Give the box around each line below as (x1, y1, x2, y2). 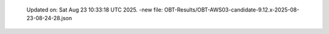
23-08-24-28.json (26, 15, 73, 22)
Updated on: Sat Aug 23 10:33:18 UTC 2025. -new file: (26, 6, 163, 13)
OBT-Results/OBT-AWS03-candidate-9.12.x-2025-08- (164, 6, 300, 13)
